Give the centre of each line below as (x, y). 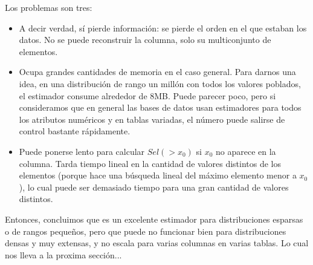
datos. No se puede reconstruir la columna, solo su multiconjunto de (145, 40)
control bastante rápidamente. (75, 131)
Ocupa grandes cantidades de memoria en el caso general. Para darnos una (157, 72)
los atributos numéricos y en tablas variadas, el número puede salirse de (152, 119)
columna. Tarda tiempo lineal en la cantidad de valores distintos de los (150, 163)
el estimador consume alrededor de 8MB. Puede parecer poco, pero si (147, 95)
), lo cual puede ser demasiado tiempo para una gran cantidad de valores (154, 187)
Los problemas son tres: (49, 7)
